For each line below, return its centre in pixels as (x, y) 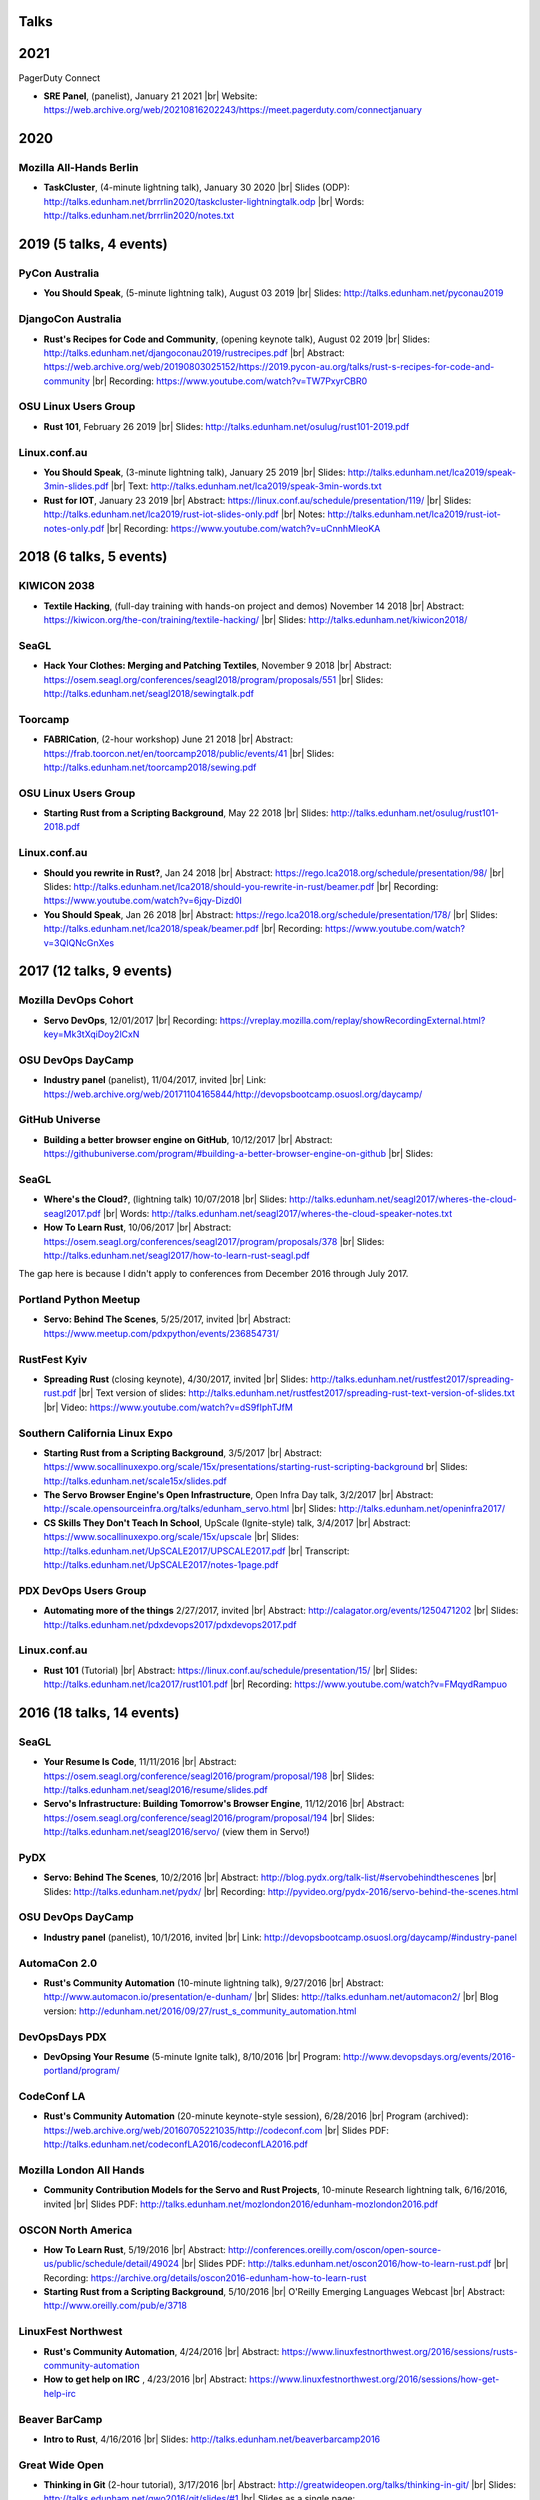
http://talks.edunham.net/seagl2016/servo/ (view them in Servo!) (176, 1832)
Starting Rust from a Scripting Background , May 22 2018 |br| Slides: (186, 813)
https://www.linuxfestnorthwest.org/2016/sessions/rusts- (400, 2351)
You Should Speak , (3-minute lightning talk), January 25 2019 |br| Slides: (194, 472)
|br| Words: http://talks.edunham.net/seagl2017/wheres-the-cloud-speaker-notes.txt (278, 1213)
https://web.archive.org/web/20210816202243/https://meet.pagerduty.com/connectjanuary (232, 110)
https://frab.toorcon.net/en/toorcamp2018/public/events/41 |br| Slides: (189, 753)
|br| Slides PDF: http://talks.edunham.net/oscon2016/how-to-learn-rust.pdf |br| (345, 2264)
